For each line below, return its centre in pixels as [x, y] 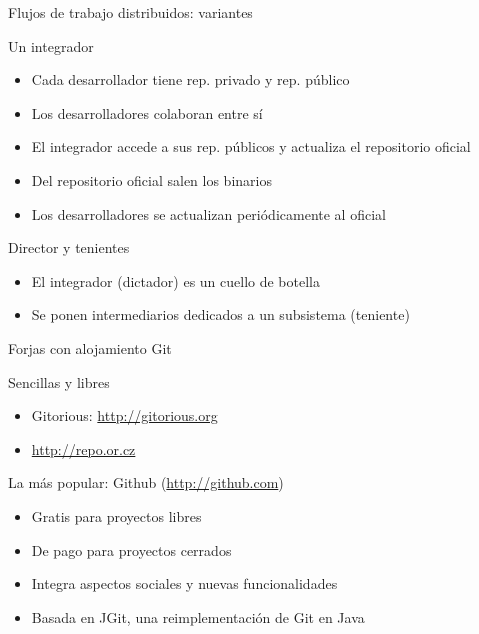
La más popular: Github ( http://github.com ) [146, 482]
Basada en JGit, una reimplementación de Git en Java [198, 616]
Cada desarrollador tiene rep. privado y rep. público [190, 79]
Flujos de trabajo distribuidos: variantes [130, 12]
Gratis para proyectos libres [116, 515]
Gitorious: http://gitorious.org [124, 415]
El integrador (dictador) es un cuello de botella [175, 280]
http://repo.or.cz [83, 448]
